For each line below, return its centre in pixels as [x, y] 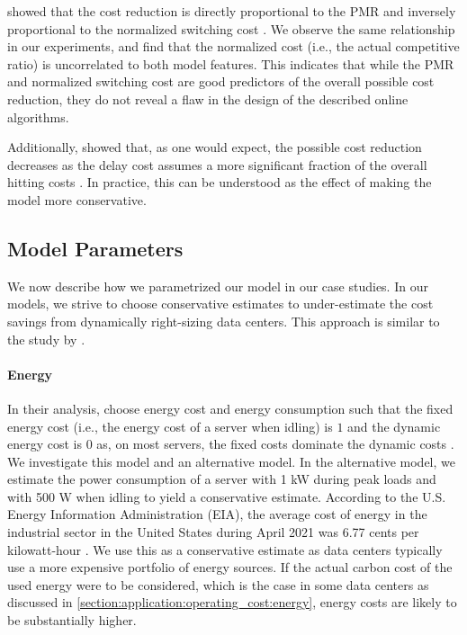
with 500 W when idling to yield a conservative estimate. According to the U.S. [227, 496]
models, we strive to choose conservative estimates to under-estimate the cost [220, 304]
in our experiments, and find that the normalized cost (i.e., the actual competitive [233, 46]
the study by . [46, 339]
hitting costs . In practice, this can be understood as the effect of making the [220, 182]
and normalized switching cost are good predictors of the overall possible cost [221, 81]
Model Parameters [95, 248]
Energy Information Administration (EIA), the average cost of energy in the [217, 514]
